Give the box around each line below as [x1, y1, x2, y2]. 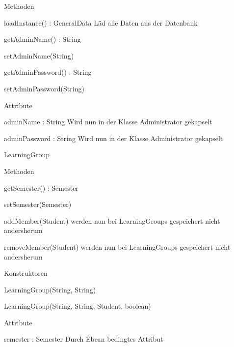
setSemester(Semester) [4, 199, 72, 209]
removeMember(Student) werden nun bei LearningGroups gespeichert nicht [4, 241, 231, 252]
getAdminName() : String [4, 34, 81, 44]
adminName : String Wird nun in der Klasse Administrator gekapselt [4, 116, 212, 127]
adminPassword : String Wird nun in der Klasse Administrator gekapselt [4, 133, 223, 143]
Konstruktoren [4, 268, 48, 278]
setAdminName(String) [4, 50, 74, 60]
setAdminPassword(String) [4, 83, 84, 93]
